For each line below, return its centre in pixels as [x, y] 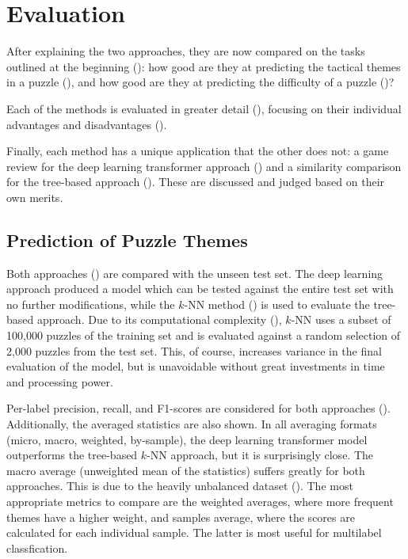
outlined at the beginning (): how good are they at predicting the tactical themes [204, 66]
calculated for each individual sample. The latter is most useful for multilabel [194, 532]
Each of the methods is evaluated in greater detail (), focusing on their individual [204, 108]
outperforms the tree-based [72, 455]
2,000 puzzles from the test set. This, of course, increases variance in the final [194, 350]
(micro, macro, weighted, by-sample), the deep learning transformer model [187, 439]
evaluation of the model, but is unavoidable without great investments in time [196, 366]
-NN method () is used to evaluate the [277, 304]
